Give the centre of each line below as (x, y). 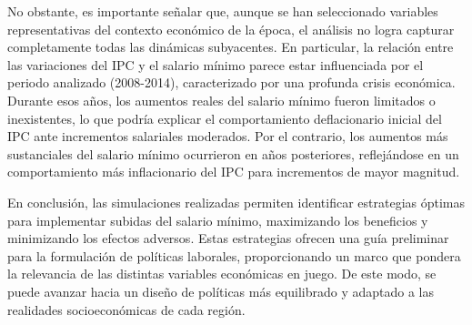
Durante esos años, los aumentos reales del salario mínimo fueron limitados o (221, 100)
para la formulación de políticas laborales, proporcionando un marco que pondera (234, 255)
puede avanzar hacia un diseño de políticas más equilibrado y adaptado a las (221, 291)
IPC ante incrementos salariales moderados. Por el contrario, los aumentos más (228, 136)
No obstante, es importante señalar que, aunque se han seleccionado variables (223, 11)
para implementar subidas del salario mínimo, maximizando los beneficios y (218, 220)
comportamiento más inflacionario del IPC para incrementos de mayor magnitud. (234, 172)
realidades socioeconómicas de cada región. (126, 309)
